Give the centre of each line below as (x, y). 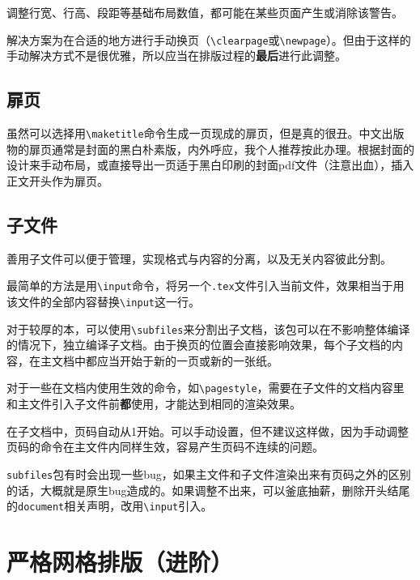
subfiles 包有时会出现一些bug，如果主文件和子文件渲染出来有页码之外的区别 (209, 473)
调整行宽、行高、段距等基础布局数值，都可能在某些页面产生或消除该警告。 (205, 12)
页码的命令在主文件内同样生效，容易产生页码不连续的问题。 (165, 447)
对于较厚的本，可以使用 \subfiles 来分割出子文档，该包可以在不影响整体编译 (208, 328)
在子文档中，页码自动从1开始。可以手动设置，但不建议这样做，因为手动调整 (208, 431)
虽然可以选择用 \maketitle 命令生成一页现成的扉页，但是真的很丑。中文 (194, 133)
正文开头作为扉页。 (57, 180)
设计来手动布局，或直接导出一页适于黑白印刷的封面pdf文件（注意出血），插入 (210, 165)
